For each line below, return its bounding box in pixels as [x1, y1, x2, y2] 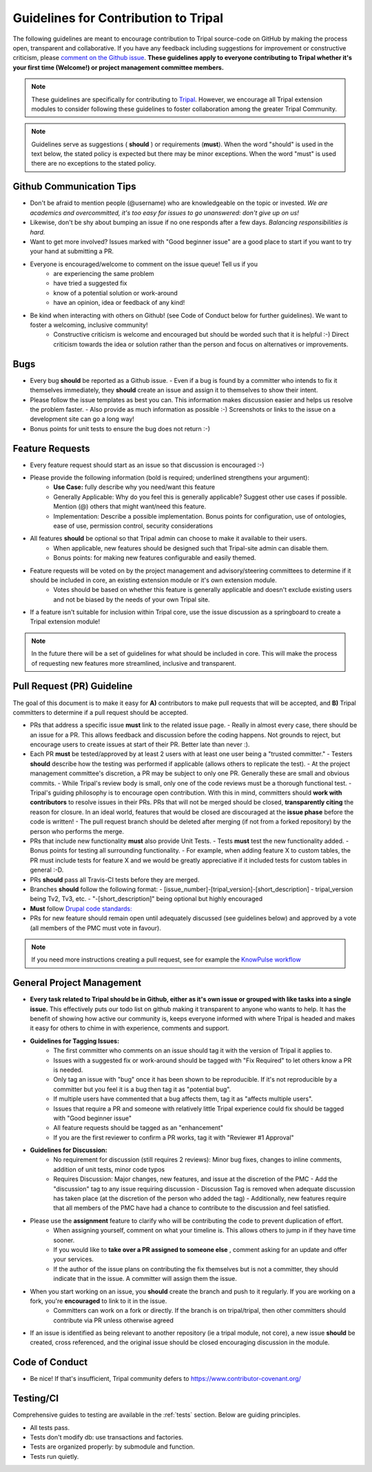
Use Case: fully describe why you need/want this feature [53, 483, 216, 491]
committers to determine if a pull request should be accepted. [12, 708, 189, 717]
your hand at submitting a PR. [30, 247, 114, 255]
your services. [53, 1255, 94, 1264]
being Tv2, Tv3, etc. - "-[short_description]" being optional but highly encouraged [30, 895, 263, 903]
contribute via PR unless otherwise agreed [53, 1316, 174, 1324]
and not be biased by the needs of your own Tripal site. [53, 595, 210, 604]
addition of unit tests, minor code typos [53, 1165, 165, 1173]
